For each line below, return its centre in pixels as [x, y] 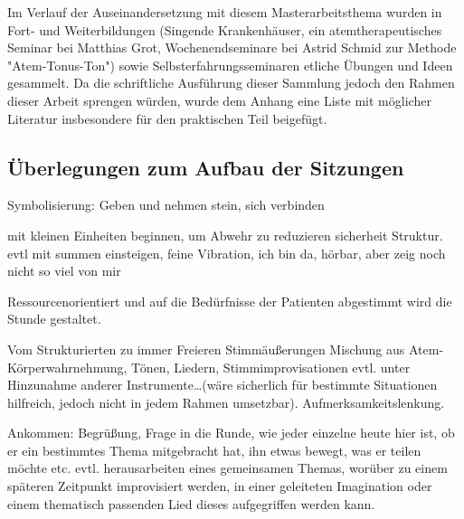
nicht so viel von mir [64, 271]
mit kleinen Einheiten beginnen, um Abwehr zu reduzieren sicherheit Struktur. [225, 235]
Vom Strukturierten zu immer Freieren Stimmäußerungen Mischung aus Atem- [226, 349]
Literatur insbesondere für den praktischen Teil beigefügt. [167, 118]
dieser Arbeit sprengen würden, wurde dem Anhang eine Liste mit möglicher [219, 100]
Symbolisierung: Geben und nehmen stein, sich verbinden [166, 205]
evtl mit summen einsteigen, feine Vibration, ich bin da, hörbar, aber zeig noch [227, 253]
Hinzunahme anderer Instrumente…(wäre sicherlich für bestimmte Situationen [223, 385]
